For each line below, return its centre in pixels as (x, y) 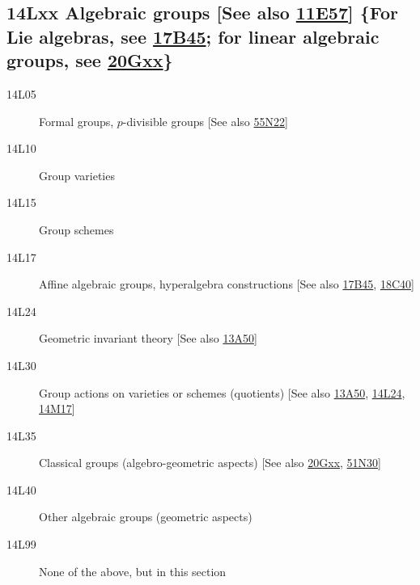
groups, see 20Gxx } (90, 60)
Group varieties (77, 175)
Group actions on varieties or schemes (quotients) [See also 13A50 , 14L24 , (222, 392)
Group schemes (76, 229)
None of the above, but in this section (133, 571)
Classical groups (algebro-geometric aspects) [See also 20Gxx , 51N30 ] (210, 463)
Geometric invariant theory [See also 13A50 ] (148, 338)
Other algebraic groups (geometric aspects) (146, 517)
